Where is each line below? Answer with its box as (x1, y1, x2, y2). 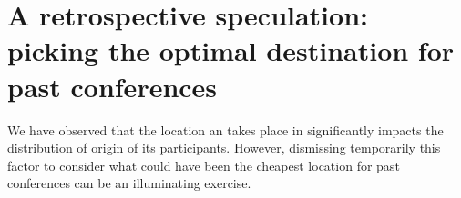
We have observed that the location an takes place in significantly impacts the (7, 120, 444, 139)
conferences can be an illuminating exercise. (7, 173, 251, 193)
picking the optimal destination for (7, 32, 455, 69)
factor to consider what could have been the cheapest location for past (7, 155, 400, 174)
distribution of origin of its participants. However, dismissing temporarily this (7, 138, 441, 157)
